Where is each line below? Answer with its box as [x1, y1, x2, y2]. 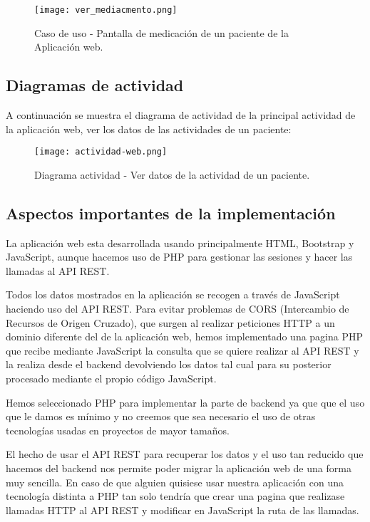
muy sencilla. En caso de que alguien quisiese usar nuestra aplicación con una [6, 474, 344, 489]
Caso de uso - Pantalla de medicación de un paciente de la [34, 25, 289, 40]
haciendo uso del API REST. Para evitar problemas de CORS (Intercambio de [6, 301, 349, 316]
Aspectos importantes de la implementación [6, 202, 336, 224]
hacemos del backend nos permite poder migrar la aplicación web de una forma [6, 461, 351, 475]
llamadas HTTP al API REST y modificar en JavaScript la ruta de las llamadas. [6, 502, 359, 517]
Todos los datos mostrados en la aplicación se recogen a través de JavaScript [6, 287, 340, 302]
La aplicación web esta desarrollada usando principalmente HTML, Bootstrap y [6, 235, 354, 250]
